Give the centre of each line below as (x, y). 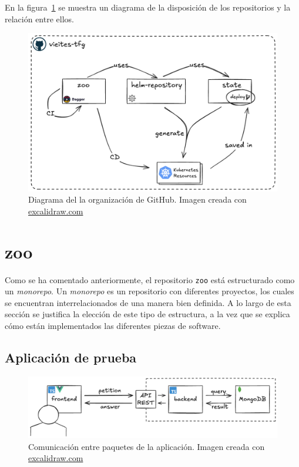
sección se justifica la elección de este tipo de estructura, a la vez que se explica (147, 314)
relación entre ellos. (39, 19)
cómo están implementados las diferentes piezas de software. (113, 326)
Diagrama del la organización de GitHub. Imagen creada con (137, 199)
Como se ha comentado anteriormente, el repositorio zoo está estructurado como (150, 279)
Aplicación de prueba (71, 357)
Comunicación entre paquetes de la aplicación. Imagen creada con (147, 446)
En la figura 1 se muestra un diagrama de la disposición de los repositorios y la (148, 7)
